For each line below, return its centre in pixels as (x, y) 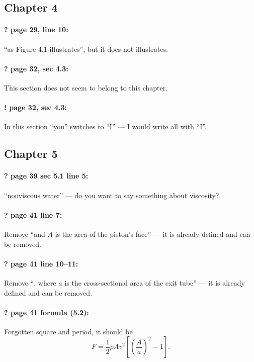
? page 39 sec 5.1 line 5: (46, 176)
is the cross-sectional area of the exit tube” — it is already (155, 282)
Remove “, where (30, 282)
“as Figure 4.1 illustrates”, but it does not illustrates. (86, 49)
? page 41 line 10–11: (41, 263)
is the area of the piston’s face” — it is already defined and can (153, 234)
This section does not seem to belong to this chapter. (86, 87)
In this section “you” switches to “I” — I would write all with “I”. (105, 126)
